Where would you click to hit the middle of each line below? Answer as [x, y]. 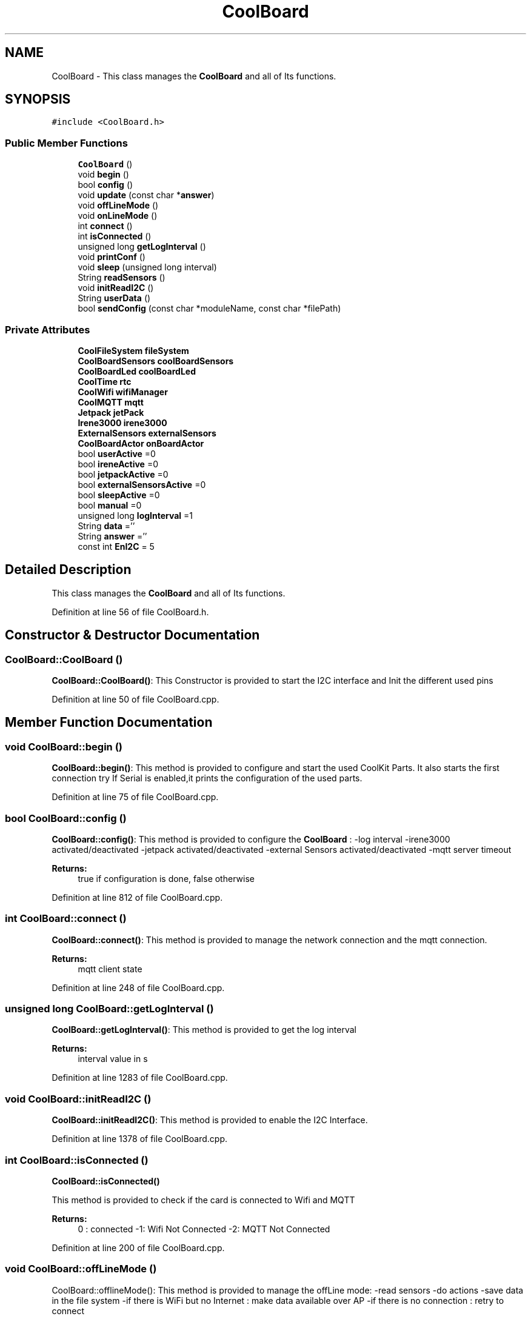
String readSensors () [122, 278]
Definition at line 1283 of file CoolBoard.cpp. [140, 1078]
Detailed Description [68, 570]
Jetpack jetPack [111, 412]
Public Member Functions [66, 143]
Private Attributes [48, 329]
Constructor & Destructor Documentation [132, 635]
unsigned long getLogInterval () [142, 247]
